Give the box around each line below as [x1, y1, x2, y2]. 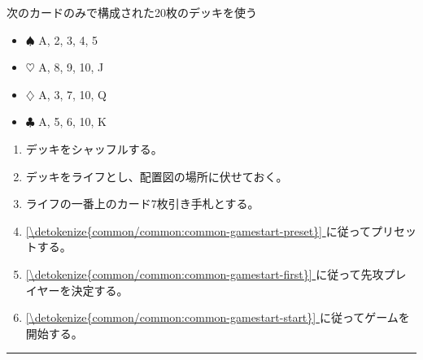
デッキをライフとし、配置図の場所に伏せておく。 [25, 167, 288, 184]
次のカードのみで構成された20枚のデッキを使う [7, 4, 257, 20]
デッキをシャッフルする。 [25, 140, 163, 157]
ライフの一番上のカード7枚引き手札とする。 [25, 195, 259, 212]
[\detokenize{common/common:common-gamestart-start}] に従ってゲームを [25, 309, 410, 326]
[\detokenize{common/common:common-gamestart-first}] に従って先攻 [25, 265, 384, 282]
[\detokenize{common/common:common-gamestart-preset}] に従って [25, 222, 371, 239]
